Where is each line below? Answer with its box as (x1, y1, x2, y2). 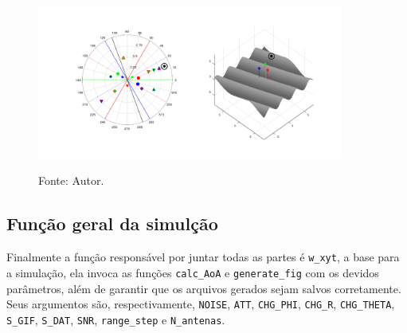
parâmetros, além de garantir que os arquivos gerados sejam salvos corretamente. (6, 280, 401, 296)
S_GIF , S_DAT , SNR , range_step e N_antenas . (6, 311, 225, 327)
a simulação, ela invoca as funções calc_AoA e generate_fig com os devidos (6, 264, 379, 280)
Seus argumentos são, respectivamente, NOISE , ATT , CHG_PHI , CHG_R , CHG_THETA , (6, 296, 395, 312)
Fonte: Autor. (38, 172, 104, 189)
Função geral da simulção (6, 211, 218, 236)
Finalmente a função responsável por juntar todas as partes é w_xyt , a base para (6, 249, 400, 265)
